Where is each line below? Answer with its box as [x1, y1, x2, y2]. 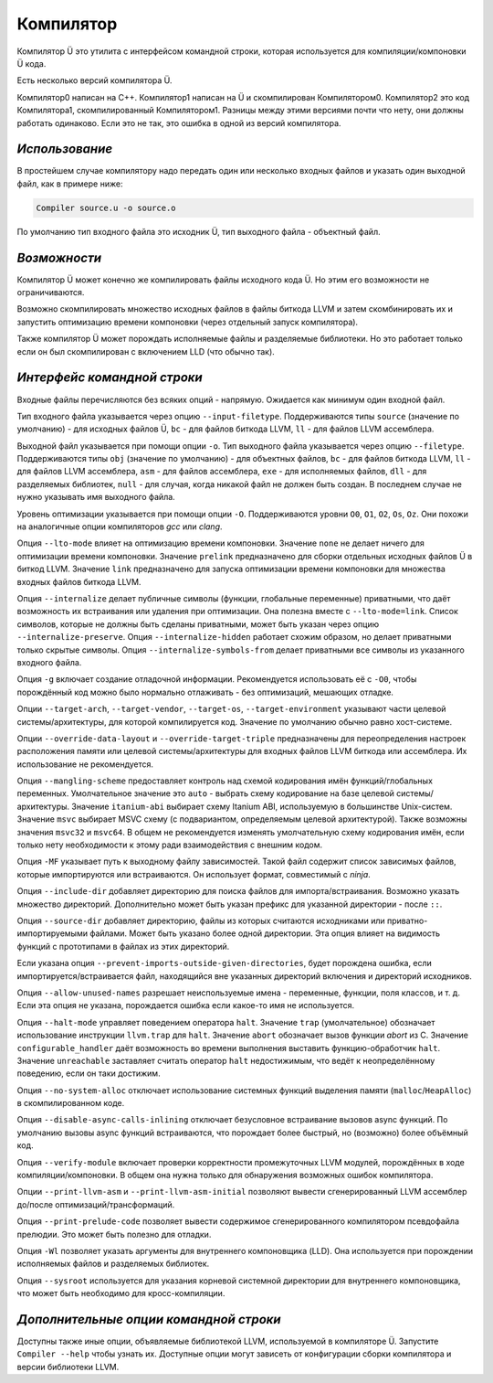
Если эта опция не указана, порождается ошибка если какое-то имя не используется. [16, 1000, 355, 1011]
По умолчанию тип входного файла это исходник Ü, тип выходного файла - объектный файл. [16, 226, 381, 237]
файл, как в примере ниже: [16, 178, 123, 189]
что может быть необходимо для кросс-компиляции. [16, 1288, 226, 1299]
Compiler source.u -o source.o [36, 202, 177, 213]
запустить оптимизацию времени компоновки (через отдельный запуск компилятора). [16, 316, 359, 327]
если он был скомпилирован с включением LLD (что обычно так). [16, 346, 276, 356]
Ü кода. [16, 58, 47, 69]
